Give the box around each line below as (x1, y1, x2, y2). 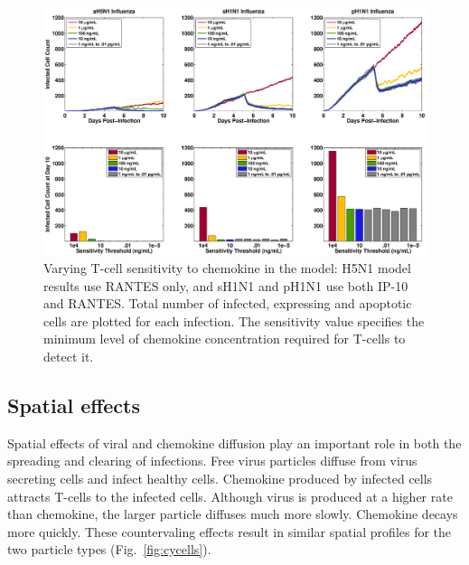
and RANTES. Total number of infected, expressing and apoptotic (43, 294, 412, 313)
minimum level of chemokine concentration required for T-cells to (43, 329, 406, 348)
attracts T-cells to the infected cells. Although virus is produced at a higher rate (7, 486, 453, 505)
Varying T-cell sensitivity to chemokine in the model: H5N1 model (43, 259, 411, 278)
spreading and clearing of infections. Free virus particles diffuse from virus (7, 451, 417, 470)
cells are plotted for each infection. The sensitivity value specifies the (43, 311, 425, 330)
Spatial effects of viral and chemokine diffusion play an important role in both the (7, 433, 462, 452)
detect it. (43, 347, 94, 366)
